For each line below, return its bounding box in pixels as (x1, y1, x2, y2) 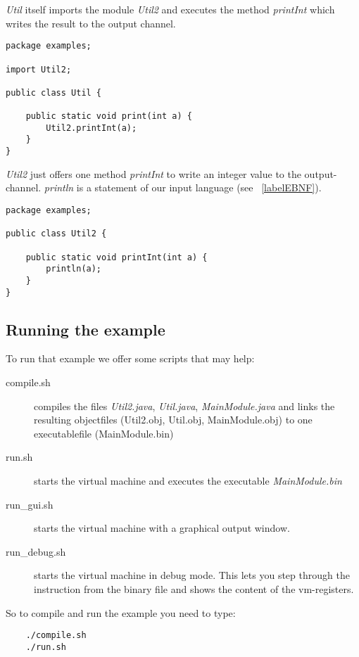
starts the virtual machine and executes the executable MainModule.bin (34, 473, 342, 487)
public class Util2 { (6, 229, 107, 239)
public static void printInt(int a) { (25, 252, 208, 262)
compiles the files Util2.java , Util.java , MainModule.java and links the (34, 398, 335, 413)
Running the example (6, 318, 165, 340)
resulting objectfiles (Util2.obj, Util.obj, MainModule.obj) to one (34, 412, 313, 427)
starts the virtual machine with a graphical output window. (34, 521, 290, 535)
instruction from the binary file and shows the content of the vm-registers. (34, 581, 354, 596)
